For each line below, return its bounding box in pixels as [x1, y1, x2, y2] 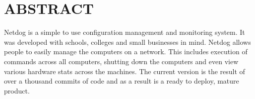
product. [4, 85, 30, 96]
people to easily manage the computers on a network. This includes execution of [4, 46, 248, 57]
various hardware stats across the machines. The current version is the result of [4, 66, 245, 76]
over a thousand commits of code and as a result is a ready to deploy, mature [4, 76, 239, 86]
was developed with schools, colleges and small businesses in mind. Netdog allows [4, 36, 251, 47]
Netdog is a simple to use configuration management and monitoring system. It [4, 27, 245, 37]
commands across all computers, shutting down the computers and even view [4, 56, 239, 66]
